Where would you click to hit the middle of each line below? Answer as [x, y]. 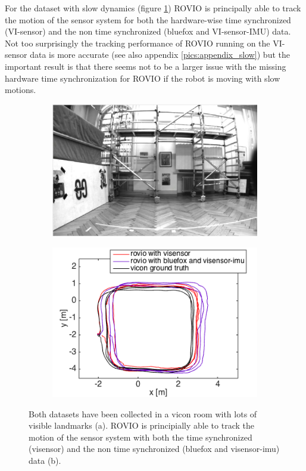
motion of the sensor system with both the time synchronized [140, 437]
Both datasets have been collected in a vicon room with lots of [143, 413]
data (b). [45, 461]
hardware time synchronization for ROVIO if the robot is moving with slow [143, 78]
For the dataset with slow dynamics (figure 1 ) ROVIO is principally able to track [153, 8]
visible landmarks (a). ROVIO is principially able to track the [141, 425]
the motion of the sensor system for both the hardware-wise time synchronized [148, 19]
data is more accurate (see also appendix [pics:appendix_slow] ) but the [160, 55]
